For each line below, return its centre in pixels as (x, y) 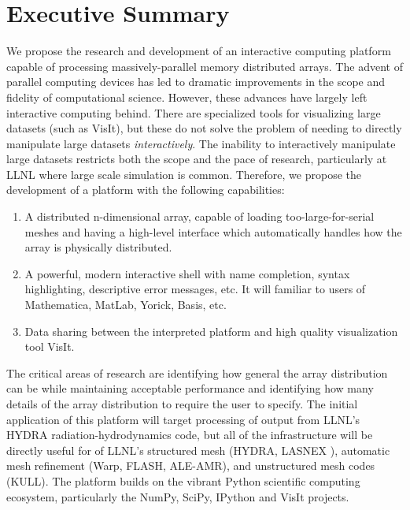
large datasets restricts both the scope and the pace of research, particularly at (197, 159)
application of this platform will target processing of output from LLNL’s (183, 419)
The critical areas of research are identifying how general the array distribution (197, 372)
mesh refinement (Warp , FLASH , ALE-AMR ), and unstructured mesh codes (191, 465)
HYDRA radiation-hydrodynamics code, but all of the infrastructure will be (190, 435)
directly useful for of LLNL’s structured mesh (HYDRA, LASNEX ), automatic (198, 450)
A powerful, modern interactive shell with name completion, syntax (187, 273)
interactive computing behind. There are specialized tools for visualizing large (194, 112)
